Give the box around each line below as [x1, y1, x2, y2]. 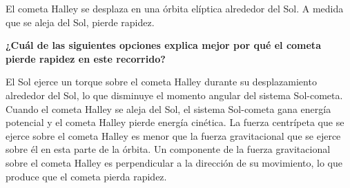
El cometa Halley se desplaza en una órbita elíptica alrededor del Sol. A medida [6, 1, 344, 15]
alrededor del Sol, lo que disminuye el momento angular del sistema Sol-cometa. [6, 87, 343, 102]
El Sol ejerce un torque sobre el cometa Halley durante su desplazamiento [6, 74, 317, 89]
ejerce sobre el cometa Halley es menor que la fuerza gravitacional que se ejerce [6, 128, 341, 143]
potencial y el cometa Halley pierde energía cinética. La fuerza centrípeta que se [6, 115, 344, 129]
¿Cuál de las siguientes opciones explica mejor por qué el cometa [6, 38, 321, 52]
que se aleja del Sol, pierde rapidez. [6, 14, 155, 29]
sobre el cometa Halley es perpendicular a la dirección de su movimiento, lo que [6, 155, 343, 169]
